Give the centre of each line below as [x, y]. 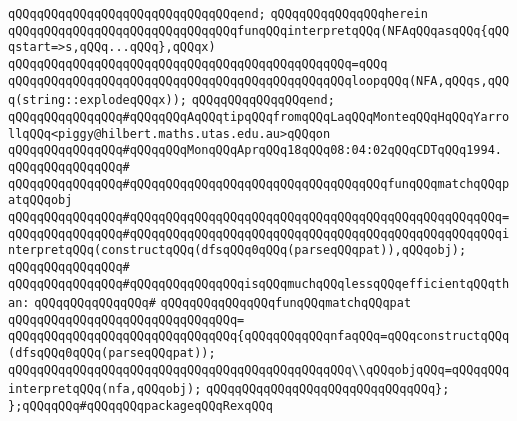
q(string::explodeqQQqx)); [97, 100]
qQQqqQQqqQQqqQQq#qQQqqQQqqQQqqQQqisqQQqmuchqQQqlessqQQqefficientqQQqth [259, 283]
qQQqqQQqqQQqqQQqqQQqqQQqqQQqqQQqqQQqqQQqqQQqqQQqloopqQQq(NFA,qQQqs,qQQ [259, 80]
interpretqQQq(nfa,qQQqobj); [105, 389]
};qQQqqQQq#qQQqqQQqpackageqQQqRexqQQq [140, 406]
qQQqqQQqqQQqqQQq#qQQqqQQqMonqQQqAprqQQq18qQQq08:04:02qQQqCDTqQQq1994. [255, 150]
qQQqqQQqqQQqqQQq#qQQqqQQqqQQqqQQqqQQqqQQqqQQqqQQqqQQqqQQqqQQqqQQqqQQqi [259, 233]
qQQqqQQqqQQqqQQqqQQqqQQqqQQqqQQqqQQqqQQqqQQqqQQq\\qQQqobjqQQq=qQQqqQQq [259, 369]
